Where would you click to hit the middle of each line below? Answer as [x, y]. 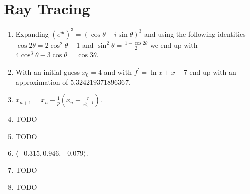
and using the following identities [195, 34]
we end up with [174, 45]
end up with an [213, 72]
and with [118, 72]
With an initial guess [47, 72]
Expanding [32, 34]
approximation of [42, 81]
